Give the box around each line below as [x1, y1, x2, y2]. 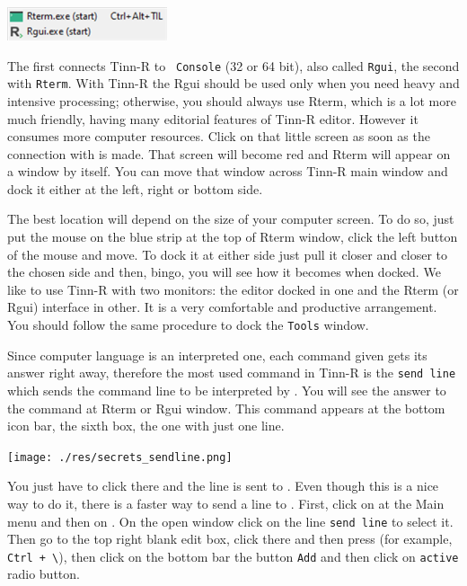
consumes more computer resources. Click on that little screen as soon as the [7, 127, 430, 146]
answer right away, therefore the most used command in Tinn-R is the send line [7, 363, 456, 382]
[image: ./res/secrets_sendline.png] [7, 450, 233, 464]
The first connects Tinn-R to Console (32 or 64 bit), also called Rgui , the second [7, 56, 460, 75]
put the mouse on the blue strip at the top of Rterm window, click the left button [7, 227, 458, 246]
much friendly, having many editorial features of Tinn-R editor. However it [7, 109, 419, 128]
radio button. [7, 564, 80, 583]
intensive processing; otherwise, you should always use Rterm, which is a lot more [7, 91, 456, 110]
